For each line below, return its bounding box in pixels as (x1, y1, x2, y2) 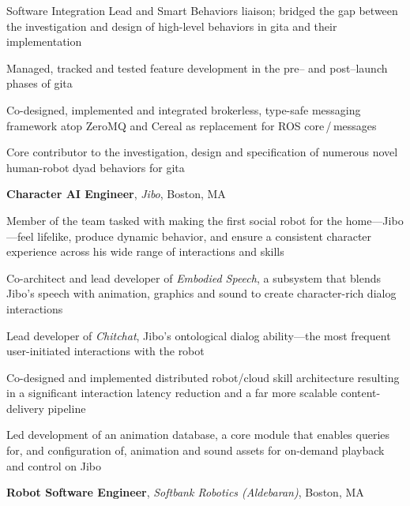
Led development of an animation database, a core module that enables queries (6, 426, 390, 443)
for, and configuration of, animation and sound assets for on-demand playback (6, 442, 385, 459)
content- (340, 384, 381, 401)
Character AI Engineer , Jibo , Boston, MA (6, 186, 226, 202)
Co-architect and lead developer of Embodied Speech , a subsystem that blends (6, 269, 381, 286)
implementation (6, 33, 82, 50)
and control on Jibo (6, 457, 102, 474)
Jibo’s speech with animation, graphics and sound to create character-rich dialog (6, 285, 397, 302)
